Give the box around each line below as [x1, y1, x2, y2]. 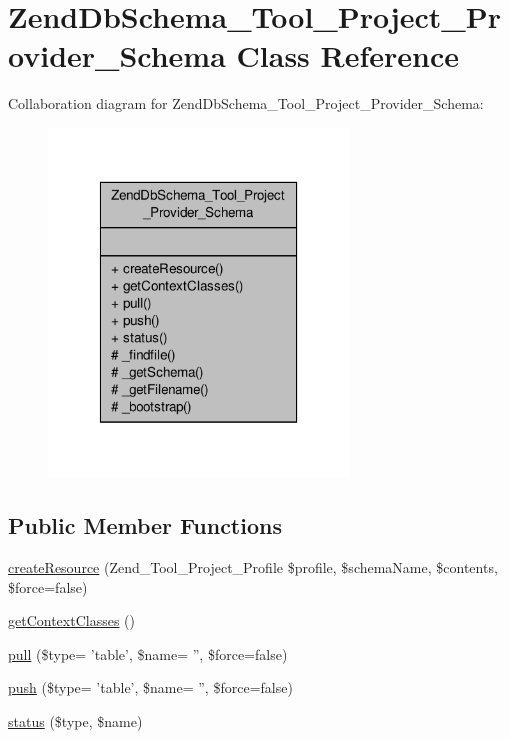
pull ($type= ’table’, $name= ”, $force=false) [8, 643, 288, 664]
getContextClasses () [8, 610, 135, 631]
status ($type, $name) [8, 710, 143, 731]
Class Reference [236, 35, 460, 76]
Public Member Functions [8, 510, 282, 541]
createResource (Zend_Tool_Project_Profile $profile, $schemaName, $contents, [8, 557, 498, 577]
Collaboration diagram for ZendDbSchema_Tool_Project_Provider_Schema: [8, 93, 484, 114]
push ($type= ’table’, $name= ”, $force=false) [8, 677, 293, 698]
